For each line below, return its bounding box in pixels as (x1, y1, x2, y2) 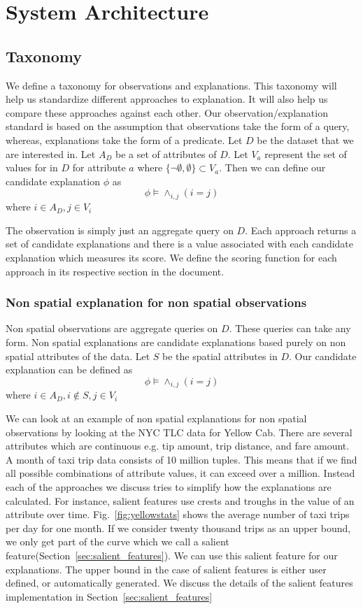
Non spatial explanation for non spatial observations (6, 294, 307, 311)
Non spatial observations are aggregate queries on (6, 321, 218, 336)
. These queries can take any (229, 321, 351, 336)
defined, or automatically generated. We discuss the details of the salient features (6, 575, 353, 590)
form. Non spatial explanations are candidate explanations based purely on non (6, 334, 346, 349)
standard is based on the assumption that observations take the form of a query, (6, 119, 350, 134)
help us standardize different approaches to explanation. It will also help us (6, 92, 328, 106)
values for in (6, 160, 58, 175)
